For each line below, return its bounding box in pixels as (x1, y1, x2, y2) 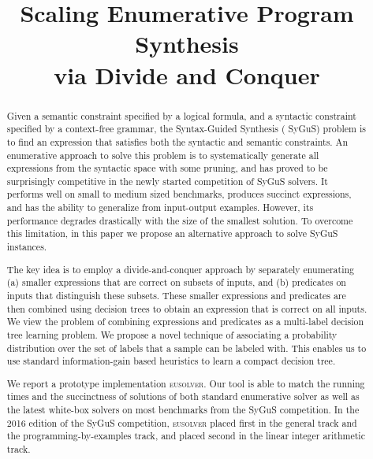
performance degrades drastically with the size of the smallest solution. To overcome (6, 213, 353, 227)
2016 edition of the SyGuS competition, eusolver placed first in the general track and (6, 416, 357, 429)
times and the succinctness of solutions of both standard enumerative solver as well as (6, 390, 360, 403)
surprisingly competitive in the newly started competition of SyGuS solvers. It (6, 174, 328, 187)
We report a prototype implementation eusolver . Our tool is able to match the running (6, 376, 365, 390)
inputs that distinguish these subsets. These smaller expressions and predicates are (6, 288, 346, 302)
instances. (6, 240, 47, 254)
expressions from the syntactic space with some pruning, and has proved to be (6, 161, 328, 175)
